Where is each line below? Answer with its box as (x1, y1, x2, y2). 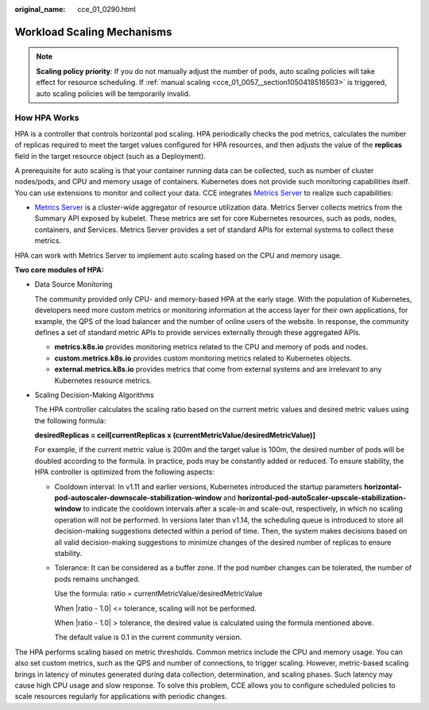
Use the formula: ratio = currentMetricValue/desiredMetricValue (54, 588, 263, 599)
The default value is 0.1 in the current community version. (54, 632, 242, 642)
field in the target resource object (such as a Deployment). (14, 151, 207, 160)
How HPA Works (14, 112, 79, 123)
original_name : (14, 5, 66, 14)
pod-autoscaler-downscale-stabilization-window (54, 493, 222, 503)
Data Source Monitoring (34, 280, 113, 289)
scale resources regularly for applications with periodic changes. (14, 692, 227, 701)
